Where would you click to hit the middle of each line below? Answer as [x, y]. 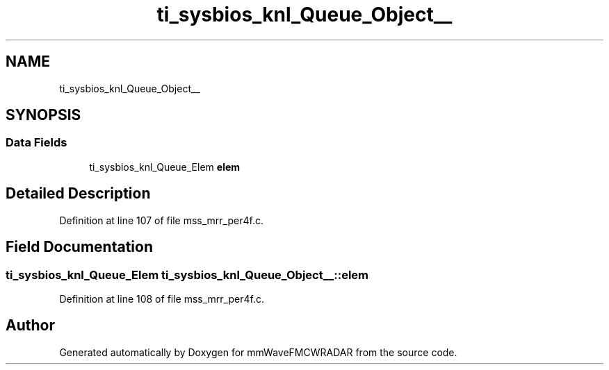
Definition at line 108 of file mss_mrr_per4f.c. [162, 298]
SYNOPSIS [43, 115]
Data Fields [36, 143]
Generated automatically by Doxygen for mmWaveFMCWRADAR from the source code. [258, 352]
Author [30, 326]
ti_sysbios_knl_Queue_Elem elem [165, 167]
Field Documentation [79, 247]
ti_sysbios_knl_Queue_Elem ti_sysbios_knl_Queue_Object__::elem [187, 275]
